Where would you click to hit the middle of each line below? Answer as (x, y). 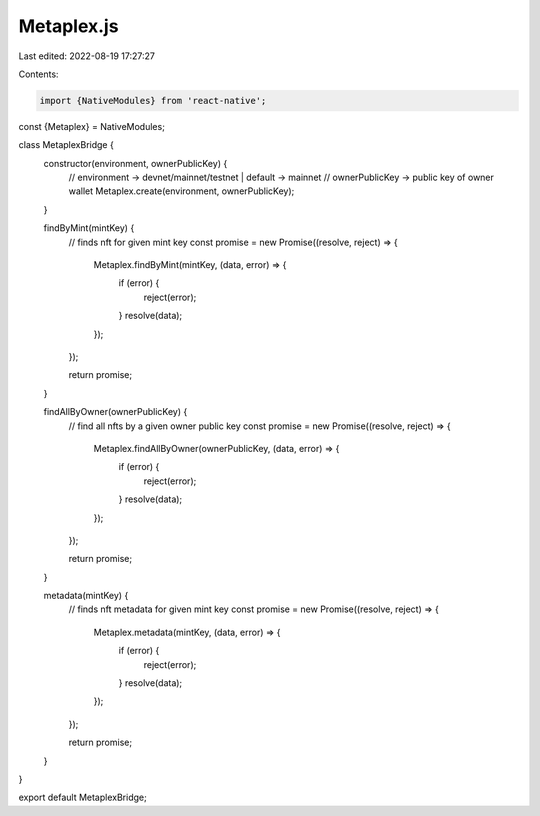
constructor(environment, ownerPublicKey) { (135, 163)
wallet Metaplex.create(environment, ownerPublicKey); (181, 191)
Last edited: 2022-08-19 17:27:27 (86, 56)
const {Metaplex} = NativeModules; (91, 126)
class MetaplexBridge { (66, 145)
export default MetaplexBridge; (82, 797)
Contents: (38, 74)
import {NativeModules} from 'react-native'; (153, 100)
